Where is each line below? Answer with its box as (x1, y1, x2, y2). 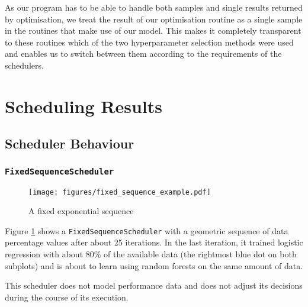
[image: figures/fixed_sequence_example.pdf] (28, 188, 211, 196)
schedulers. (5, 59, 44, 71)
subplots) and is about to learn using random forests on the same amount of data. (5, 259, 303, 272)
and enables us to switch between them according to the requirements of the (5, 47, 282, 60)
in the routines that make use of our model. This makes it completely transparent (5, 24, 301, 37)
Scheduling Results (5, 93, 163, 118)
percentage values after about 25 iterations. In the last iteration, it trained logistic (5, 236, 303, 248)
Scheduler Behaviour (5, 134, 134, 153)
